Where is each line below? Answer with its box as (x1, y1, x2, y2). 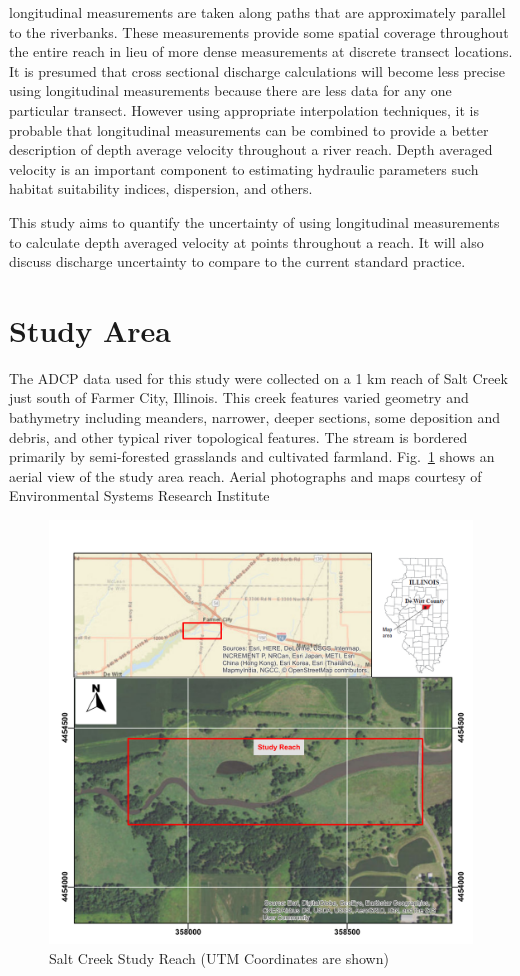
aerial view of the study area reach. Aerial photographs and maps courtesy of (9, 465, 482, 486)
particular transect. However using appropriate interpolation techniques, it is (9, 99, 480, 120)
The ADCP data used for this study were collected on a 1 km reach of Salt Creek (9, 367, 508, 388)
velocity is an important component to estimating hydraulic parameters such (9, 158, 479, 179)
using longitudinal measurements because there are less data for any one (9, 80, 452, 101)
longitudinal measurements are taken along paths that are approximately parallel (9, 2, 506, 22)
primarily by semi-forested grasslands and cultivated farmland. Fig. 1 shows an (9, 446, 495, 467)
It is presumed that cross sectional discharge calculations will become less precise (9, 60, 505, 81)
